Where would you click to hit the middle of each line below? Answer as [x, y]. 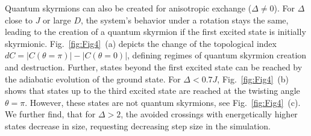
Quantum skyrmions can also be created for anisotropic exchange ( [128, 8]
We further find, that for [50, 114]
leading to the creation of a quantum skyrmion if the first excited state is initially [155, 32]
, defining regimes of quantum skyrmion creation [217, 55]
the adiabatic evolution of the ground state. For [93, 79]
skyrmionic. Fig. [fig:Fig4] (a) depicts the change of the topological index [141, 43]
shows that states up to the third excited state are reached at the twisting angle [152, 91]
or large [57, 20]
